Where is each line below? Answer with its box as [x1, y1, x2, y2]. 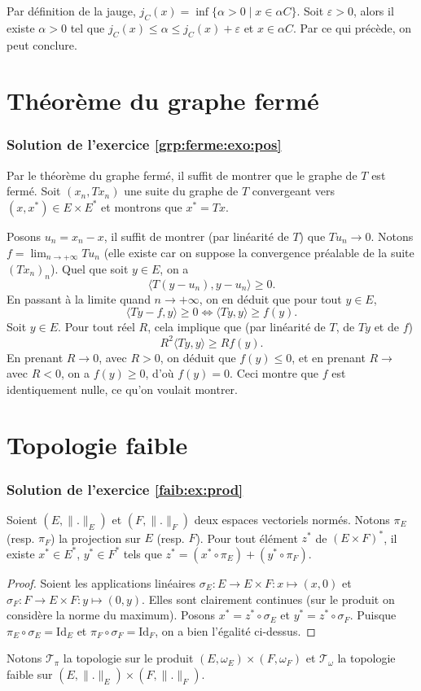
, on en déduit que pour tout [199, 290, 342, 307]
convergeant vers [252, 182, 335, 199]
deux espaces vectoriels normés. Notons [194, 510, 390, 527]
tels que [123, 544, 162, 562]
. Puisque [349, 606, 397, 623]
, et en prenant [292, 348, 366, 365]
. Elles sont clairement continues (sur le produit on [142, 590, 395, 607]
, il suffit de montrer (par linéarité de [103, 227, 289, 244]
